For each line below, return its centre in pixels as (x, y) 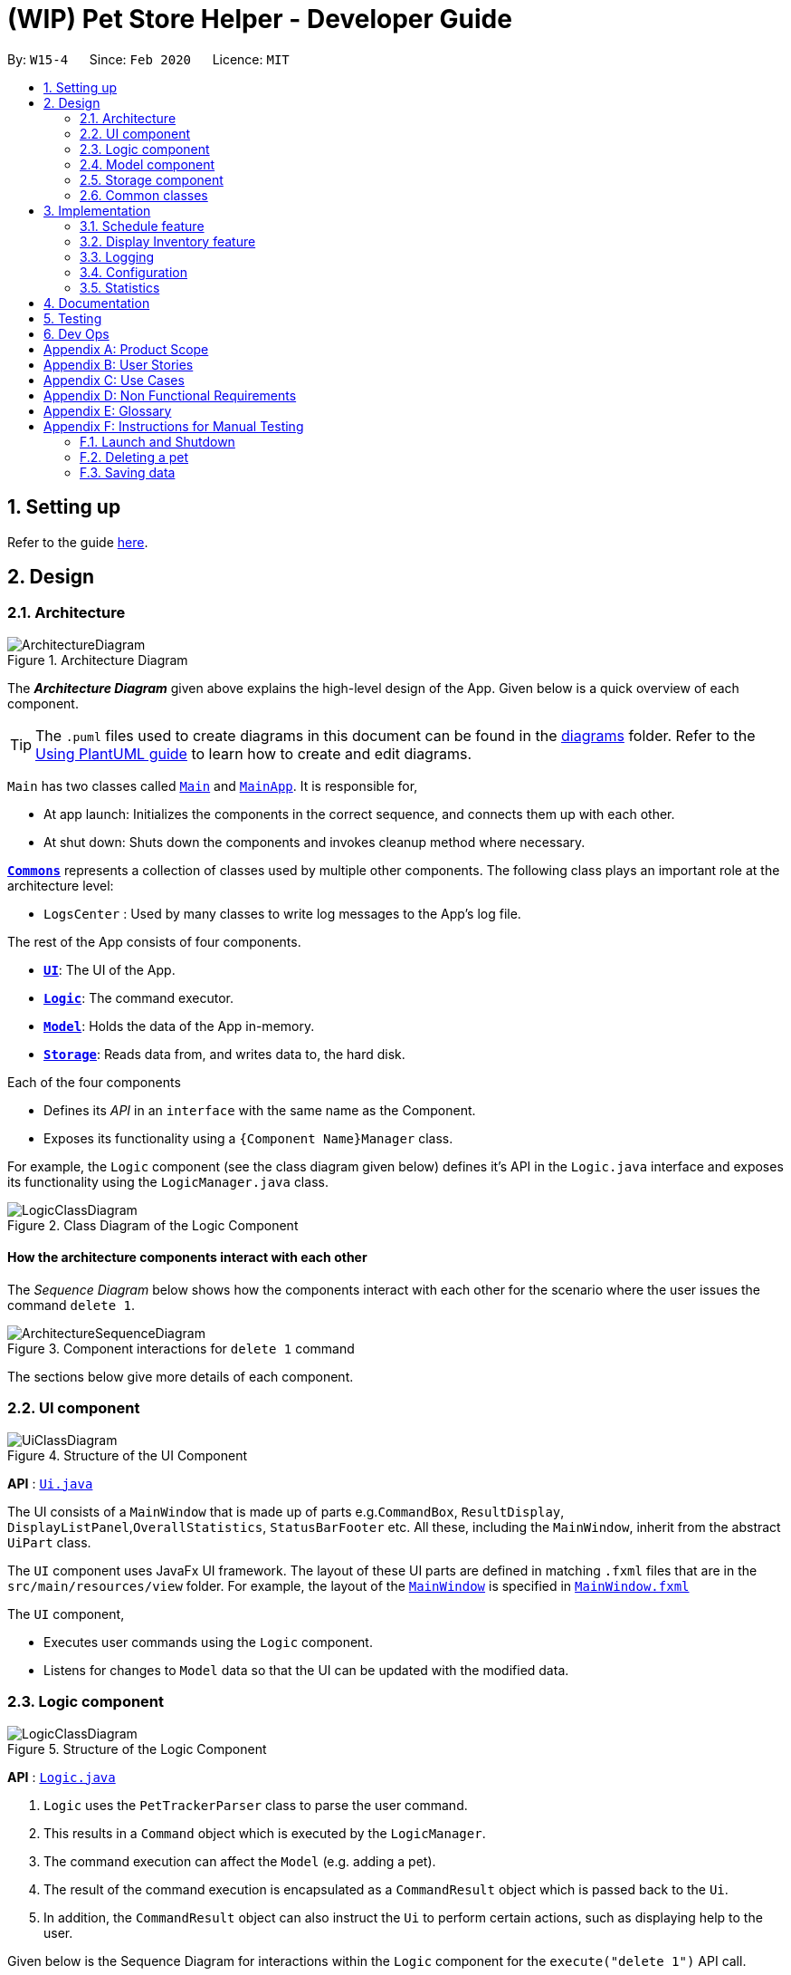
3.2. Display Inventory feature (168, 241)
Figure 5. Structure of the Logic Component (137, 1749)
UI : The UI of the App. (110, 969)
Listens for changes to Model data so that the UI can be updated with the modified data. (306, 1670)
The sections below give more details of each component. (181, 1377)
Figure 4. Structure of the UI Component (128, 1455)
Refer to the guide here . (78, 542)
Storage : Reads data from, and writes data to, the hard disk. (224, 1054)
